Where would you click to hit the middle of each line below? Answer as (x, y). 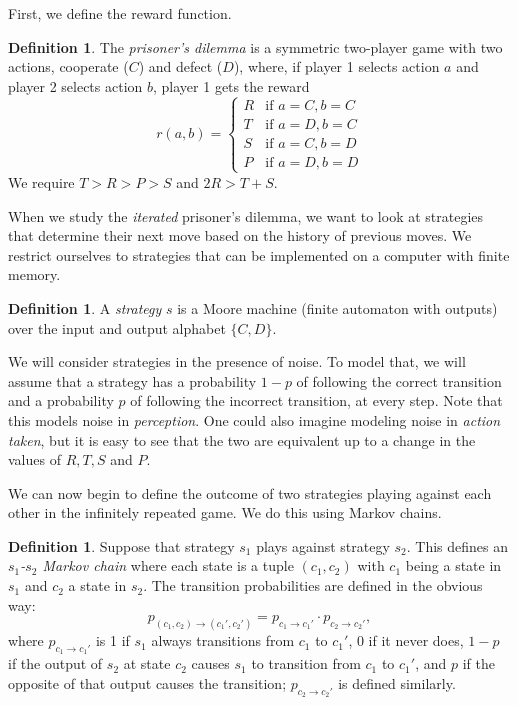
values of (34, 459)
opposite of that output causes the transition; (147, 682)
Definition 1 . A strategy (85, 307)
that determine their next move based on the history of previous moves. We (240, 235)
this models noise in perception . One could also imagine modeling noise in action (254, 419)
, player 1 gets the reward (231, 85)
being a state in (453, 565)
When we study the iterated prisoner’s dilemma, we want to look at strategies (246, 215)
